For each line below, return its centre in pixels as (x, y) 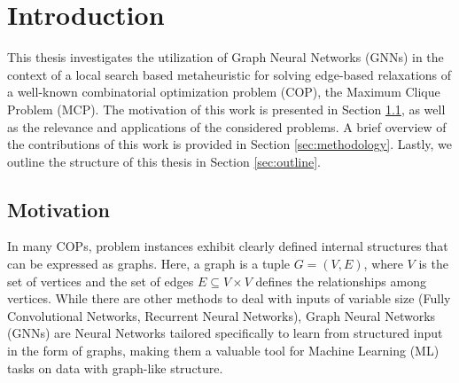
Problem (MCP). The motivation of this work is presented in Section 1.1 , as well (226, 109)
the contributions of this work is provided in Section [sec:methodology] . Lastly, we (230, 144)
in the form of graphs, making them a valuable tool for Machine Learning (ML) (223, 351)
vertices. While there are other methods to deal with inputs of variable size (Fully (229, 298)
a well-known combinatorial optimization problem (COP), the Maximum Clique (224, 92)
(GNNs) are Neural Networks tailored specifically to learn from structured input (225, 333)
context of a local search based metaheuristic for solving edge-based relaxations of (229, 74)
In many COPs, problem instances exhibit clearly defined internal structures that (228, 246)
